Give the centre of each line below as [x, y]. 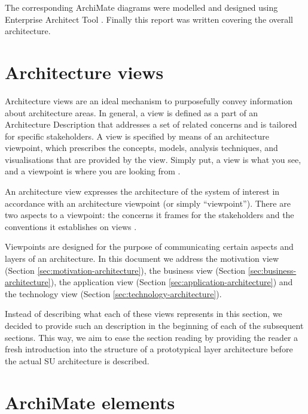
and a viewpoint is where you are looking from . [93, 171]
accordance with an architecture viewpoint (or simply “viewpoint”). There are [148, 203]
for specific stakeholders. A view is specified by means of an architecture [137, 136]
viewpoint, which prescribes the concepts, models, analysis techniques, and [141, 148]
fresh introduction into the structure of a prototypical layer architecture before [149, 349]
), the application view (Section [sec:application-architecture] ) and [172, 282]
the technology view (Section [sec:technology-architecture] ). [113, 293]
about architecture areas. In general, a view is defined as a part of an [132, 112]
